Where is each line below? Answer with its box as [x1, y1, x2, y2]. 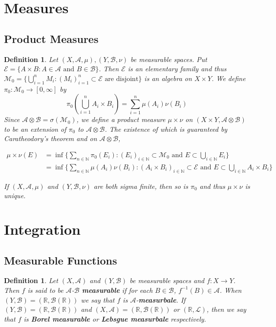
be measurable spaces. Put [130, 54, 207, 64]
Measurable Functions [4, 252, 117, 267]
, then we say [207, 304, 246, 314]
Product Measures [4, 31, 99, 46]
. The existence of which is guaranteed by [105, 123, 228, 134]
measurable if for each [82, 285, 153, 295]
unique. [4, 190, 26, 201]
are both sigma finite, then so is [93, 181, 188, 191]
